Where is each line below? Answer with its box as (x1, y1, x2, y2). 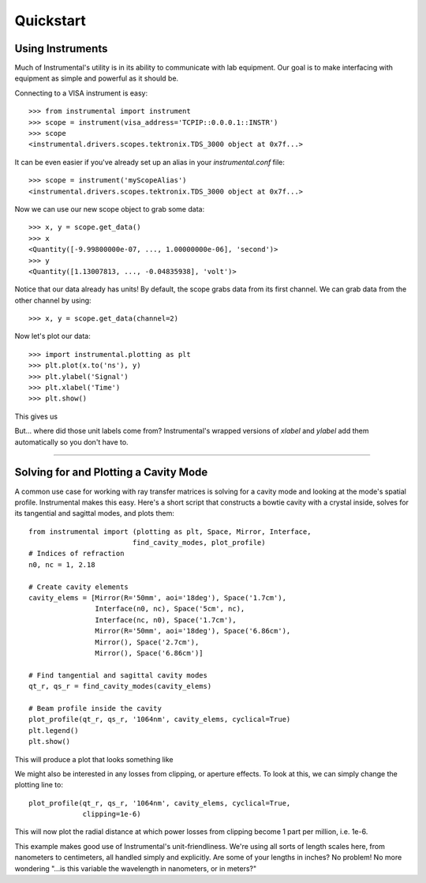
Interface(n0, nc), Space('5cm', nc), (95, 604, 245, 614)
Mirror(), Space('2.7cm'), (95, 637, 200, 647)
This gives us (14, 411, 58, 421)
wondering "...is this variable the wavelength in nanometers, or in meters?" (14, 863, 257, 873)
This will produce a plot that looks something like (14, 754, 174, 764)
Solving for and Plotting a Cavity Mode (14, 466, 208, 479)
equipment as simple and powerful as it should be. (14, 73, 179, 83)
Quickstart (14, 12, 87, 29)
